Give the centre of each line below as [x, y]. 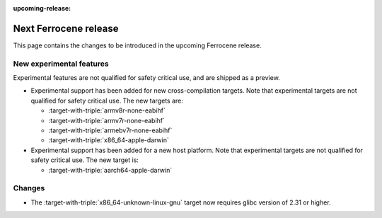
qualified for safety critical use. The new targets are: [107, 101]
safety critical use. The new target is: [85, 160]
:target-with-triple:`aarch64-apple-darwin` [110, 170]
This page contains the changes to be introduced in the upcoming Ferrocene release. [137, 45]
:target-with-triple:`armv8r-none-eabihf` [107, 110]
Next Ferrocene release [66, 28]
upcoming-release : [42, 8]
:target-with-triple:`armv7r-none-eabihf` [107, 120]
